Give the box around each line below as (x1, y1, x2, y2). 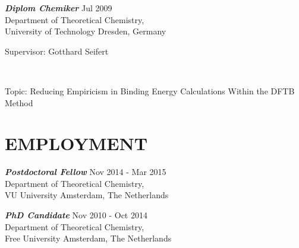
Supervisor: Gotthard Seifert (5, 44, 109, 57)
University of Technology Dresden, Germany (5, 25, 166, 37)
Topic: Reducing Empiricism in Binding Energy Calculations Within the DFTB (5, 84, 295, 97)
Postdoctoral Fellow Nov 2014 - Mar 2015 (5, 166, 166, 178)
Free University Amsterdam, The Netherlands (5, 232, 172, 244)
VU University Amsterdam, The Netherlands (5, 189, 169, 201)
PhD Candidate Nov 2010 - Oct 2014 (5, 209, 147, 221)
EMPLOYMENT (5, 131, 148, 155)
